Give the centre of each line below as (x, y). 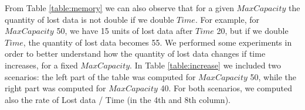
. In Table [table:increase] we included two (206, 65)
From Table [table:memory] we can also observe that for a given (119, 8)
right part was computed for (55, 88)
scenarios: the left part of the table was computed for (100, 76)
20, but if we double (253, 31)
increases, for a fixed (41, 65)
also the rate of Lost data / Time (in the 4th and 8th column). (118, 99)
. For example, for (227, 19)
